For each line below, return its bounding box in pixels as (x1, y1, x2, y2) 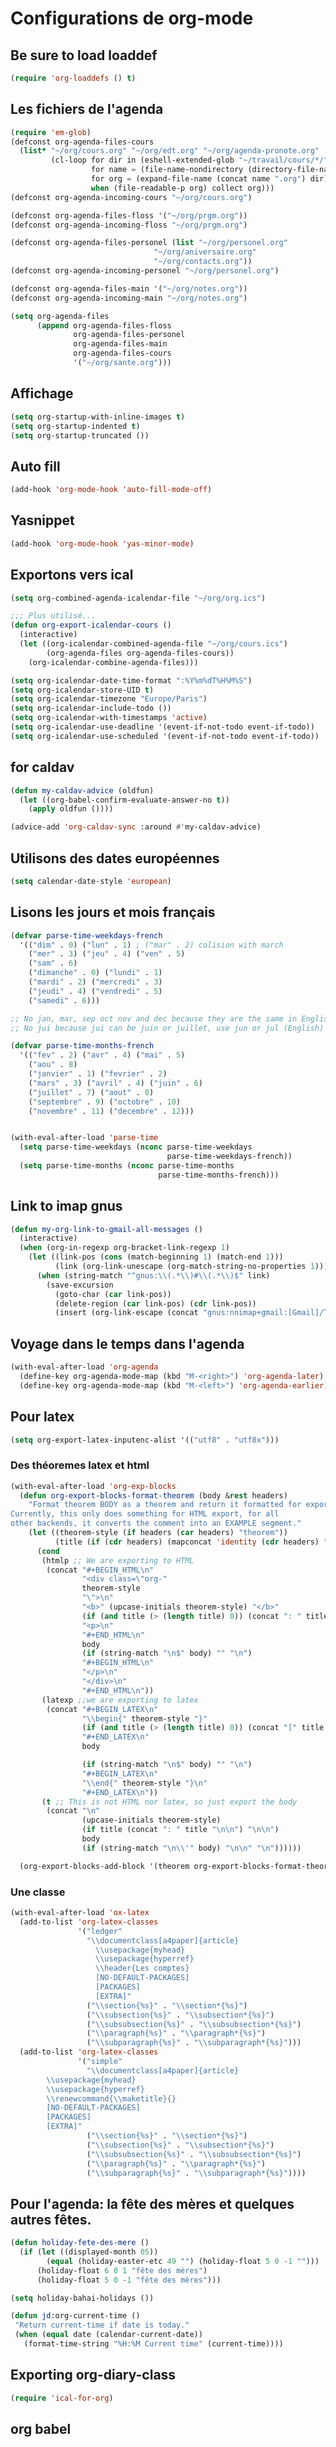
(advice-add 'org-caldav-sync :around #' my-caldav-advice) (10, 822, 262, 832)
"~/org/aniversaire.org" (153, 247, 257, 257)
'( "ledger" (77, 1926, 123, 1936)
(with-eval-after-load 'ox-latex (10, 1908, 150, 1918)
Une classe (10, 1885, 66, 1899)
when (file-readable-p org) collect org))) (90, 183, 275, 193)
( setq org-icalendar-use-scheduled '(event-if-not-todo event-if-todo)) (10, 731, 320, 741)
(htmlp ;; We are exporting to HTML (41, 1555, 195, 1566)
